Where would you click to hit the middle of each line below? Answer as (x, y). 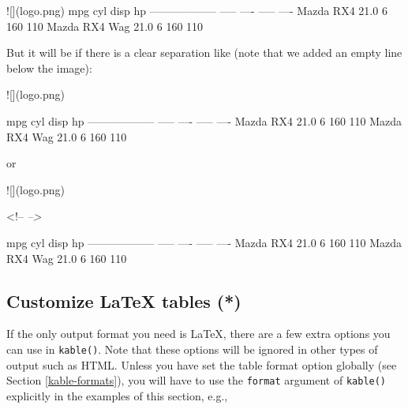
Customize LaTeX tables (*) (124, 300)
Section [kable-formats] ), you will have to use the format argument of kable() (197, 380)
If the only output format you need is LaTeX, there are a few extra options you (198, 334)
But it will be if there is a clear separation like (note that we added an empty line (204, 53)
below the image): (49, 68)
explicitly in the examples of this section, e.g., (117, 395)
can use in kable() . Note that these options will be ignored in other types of (192, 349)
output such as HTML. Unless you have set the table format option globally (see (202, 364)
